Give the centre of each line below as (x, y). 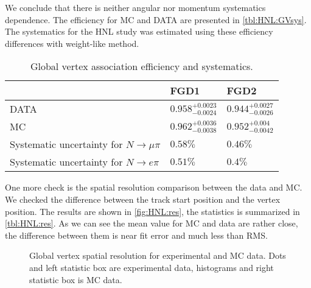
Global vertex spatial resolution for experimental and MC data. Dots (158, 255)
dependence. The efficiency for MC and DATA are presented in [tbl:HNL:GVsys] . (156, 19)
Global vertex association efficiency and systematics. (142, 66)
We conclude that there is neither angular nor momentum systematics (135, 7)
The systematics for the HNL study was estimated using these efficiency (139, 31)
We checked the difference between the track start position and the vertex (143, 199)
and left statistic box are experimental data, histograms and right (152, 267)
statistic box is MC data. (76, 279)
